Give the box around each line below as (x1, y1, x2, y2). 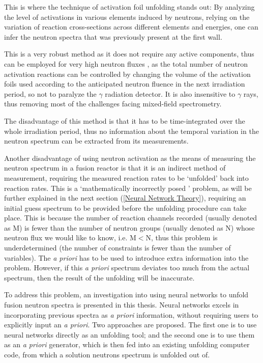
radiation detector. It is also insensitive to (105, 88, 236, 99)
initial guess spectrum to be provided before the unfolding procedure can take (4, 202, 247, 213)
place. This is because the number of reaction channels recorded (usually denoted (4, 212, 257, 223)
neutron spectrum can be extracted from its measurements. (4, 135, 189, 146)
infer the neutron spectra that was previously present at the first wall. (4, 31, 222, 42)
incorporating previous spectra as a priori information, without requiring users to (4, 309, 258, 320)
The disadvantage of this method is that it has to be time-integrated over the (4, 115, 245, 126)
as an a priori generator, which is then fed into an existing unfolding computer (4, 339, 250, 350)
